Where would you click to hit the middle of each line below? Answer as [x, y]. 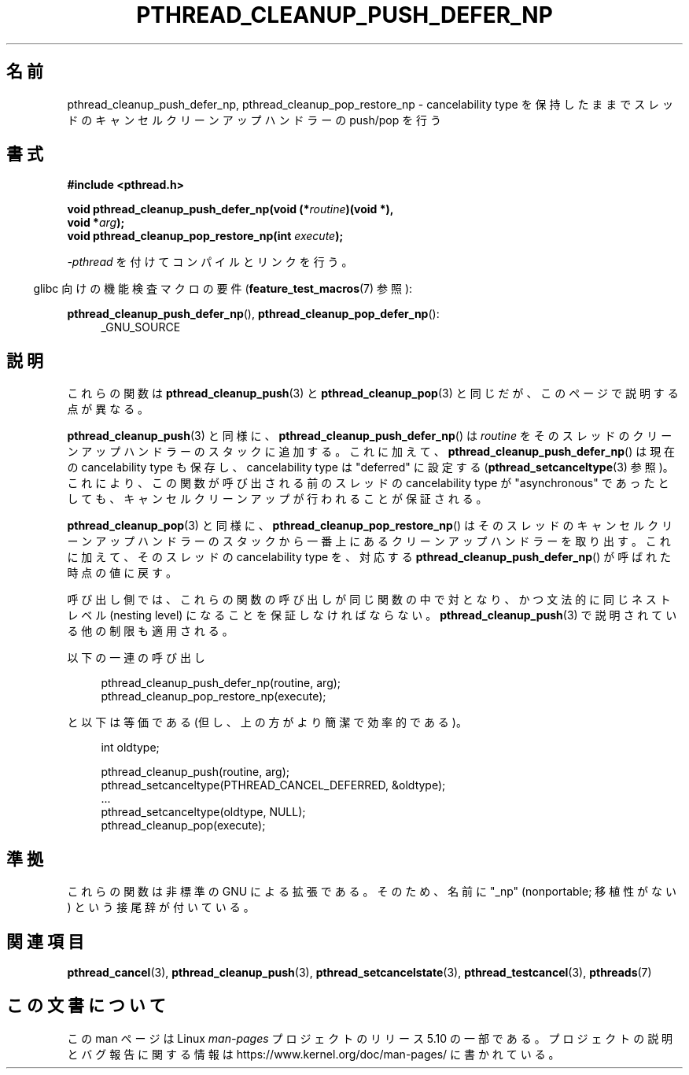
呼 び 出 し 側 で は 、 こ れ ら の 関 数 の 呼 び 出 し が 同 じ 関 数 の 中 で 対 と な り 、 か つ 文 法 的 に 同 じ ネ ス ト [369, 600]
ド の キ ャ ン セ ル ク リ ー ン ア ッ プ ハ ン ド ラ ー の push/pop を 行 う [254, 120]
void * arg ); [96, 223]
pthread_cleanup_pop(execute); [183, 826]
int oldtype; [130, 748]
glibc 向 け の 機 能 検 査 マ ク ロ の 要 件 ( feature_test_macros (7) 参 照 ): [223, 289]
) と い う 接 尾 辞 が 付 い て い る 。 [161, 907]
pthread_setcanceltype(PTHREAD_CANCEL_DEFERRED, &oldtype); [273, 785]
